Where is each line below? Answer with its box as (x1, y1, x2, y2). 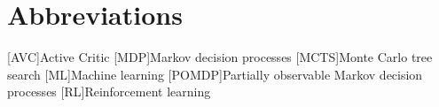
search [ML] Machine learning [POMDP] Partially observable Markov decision (7, 65, 423, 83)
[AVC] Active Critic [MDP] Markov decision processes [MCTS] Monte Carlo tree (7, 48, 433, 66)
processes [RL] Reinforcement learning (7, 82, 211, 101)
